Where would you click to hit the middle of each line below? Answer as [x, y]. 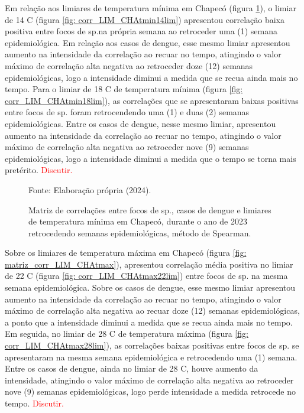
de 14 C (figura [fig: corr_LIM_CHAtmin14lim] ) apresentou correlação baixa [145, 19]
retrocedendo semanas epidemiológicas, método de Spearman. [140, 232]
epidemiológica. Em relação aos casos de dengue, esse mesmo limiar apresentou [148, 42]
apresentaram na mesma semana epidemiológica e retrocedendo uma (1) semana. [151, 357]
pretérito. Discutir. [39, 170]
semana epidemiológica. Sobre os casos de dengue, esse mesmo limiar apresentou [150, 287]
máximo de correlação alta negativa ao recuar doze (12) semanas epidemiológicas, [152, 310]
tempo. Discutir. [34, 403]
